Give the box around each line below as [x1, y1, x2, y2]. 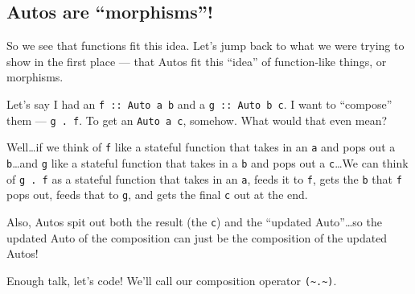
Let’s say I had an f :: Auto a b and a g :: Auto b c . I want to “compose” [6, 95, 392, 112]
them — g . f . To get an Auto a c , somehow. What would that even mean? [6, 111, 388, 128]
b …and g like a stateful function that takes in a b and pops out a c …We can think [6, 154, 409, 171]
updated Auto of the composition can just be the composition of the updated [6, 229, 388, 246]
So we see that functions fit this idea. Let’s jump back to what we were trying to [6, 37, 405, 54]
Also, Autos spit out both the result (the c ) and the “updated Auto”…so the [6, 213, 382, 230]
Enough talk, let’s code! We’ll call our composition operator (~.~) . [6, 271, 337, 288]
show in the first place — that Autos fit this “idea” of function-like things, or [6, 52, 387, 69]
